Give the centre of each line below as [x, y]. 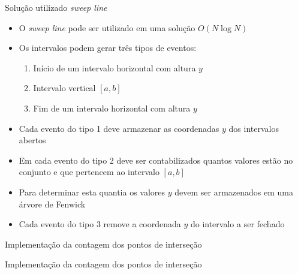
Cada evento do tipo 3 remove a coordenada [100, 224]
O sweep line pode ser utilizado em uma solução [107, 27]
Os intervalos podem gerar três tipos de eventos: [108, 48]
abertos [32, 140]
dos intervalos [254, 128]
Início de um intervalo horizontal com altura [115, 67]
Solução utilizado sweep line [56, 7]
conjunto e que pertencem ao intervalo [89, 172]
